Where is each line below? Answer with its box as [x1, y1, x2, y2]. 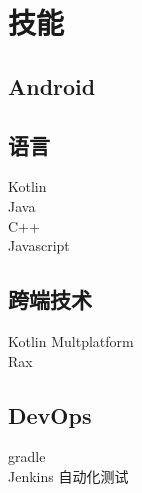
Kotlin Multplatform [8, 330, 134, 351]
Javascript [8, 235, 70, 256]
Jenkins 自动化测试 [8, 465, 129, 486]
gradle [8, 446, 46, 467]
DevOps [8, 399, 92, 430]
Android [8, 70, 96, 101]
